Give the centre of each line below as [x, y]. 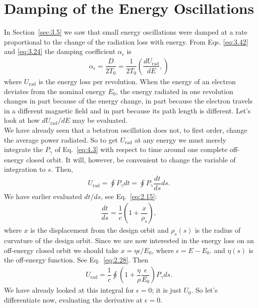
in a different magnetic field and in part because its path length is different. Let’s [128, 110]
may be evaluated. [100, 120]
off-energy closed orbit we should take [61, 250]
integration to [25, 169]
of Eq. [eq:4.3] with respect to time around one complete [141, 149]
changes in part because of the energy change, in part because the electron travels [128, 101]
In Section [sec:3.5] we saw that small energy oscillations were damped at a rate [126, 32]
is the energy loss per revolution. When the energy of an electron [137, 81]
